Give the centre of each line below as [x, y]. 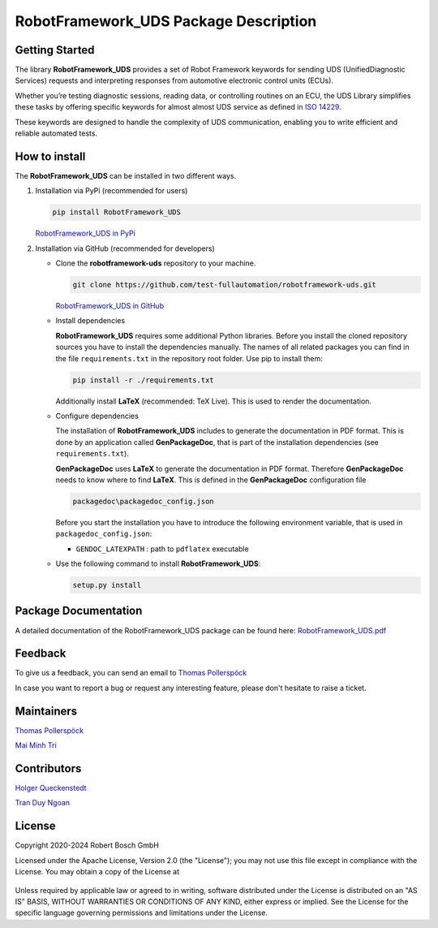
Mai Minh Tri [36, 745]
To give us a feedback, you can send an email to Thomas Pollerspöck [131, 673]
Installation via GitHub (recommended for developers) [125, 248]
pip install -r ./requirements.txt [143, 380]
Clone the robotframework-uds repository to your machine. [156, 263]
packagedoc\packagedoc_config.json [143, 501]
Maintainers [46, 711]
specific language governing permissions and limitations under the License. [141, 913]
